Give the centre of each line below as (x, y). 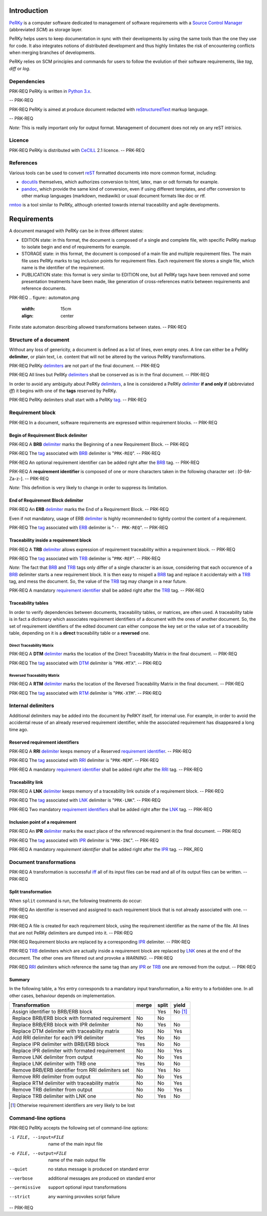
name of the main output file (77, 1160)
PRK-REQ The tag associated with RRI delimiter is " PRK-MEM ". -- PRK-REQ (84, 760)
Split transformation (30, 892)
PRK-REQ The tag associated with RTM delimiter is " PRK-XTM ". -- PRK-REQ (85, 693)
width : (28, 309)
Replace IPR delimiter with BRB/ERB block (61, 1044)
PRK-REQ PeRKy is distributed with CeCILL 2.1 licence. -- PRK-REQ (77, 150)
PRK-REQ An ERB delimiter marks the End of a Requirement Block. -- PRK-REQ (89, 509)
